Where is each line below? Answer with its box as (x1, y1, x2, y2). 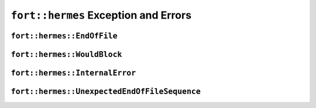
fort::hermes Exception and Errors (11, 9, 192, 21)
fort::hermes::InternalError (11, 69, 136, 78)
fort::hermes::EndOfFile (11, 31, 118, 41)
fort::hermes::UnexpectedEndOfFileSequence (11, 87, 201, 96)
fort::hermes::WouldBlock (11, 49, 122, 59)
